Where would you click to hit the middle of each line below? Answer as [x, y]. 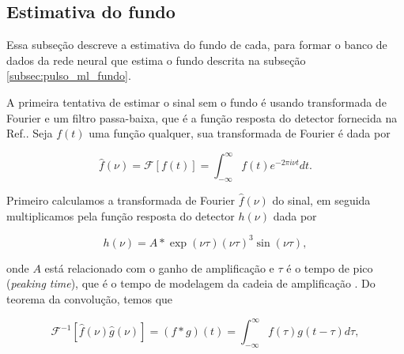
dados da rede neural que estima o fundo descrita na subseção [156, 60]
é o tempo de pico [330, 267]
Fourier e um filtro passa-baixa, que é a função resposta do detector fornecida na [202, 117]
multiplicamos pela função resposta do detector [121, 215]
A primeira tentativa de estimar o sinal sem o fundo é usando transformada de [196, 102]
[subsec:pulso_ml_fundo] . [69, 75]
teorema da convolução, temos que [90, 298]
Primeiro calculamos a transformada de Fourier [121, 200]
